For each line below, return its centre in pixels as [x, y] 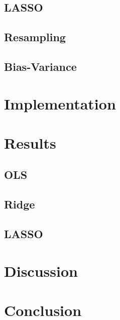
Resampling [35, 37]
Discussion [41, 271]
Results [30, 142]
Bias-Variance [40, 66]
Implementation [60, 103]
